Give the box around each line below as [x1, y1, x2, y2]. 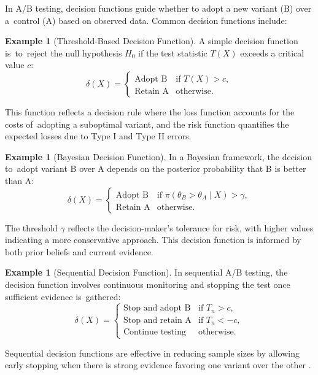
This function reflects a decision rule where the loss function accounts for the [5, 105, 295, 118]
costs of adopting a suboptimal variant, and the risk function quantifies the [5, 117, 289, 130]
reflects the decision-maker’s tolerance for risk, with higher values [68, 221, 314, 234]
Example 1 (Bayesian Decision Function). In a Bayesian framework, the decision [5, 150, 312, 163]
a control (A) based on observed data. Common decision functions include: [5, 14, 287, 26]
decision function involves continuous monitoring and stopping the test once [5, 277, 290, 290]
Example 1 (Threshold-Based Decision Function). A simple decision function [5, 34, 298, 47]
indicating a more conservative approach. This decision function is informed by [5, 233, 301, 246]
